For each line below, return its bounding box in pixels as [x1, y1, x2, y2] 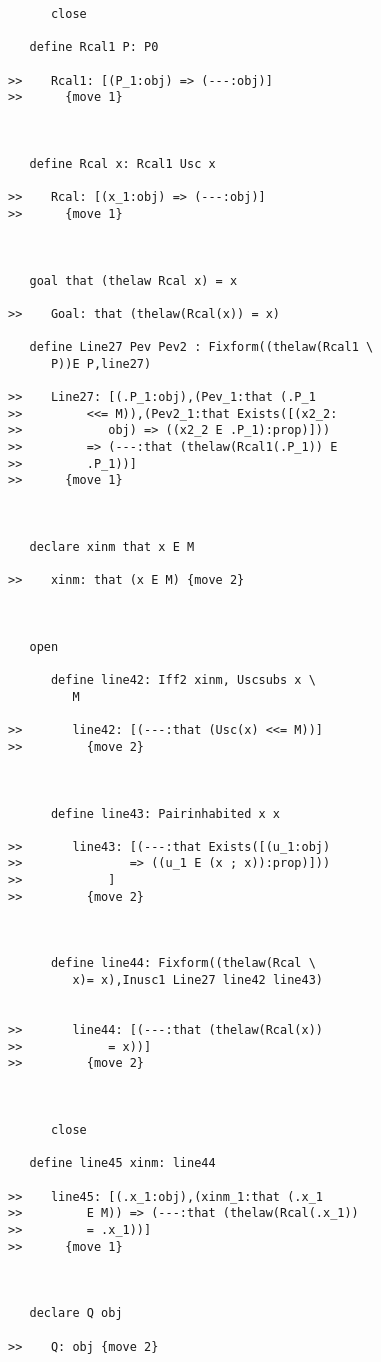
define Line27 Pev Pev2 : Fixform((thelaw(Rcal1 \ [29, 340, 374, 355]
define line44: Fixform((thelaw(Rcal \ [50, 956, 316, 971]
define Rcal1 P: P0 [29, 40, 159, 55]
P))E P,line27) [50, 356, 152, 371]
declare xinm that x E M [29, 540, 195, 554]
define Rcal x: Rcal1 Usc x [29, 156, 216, 171]
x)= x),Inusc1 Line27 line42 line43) [72, 973, 323, 988]
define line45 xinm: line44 [29, 1156, 216, 1171]
